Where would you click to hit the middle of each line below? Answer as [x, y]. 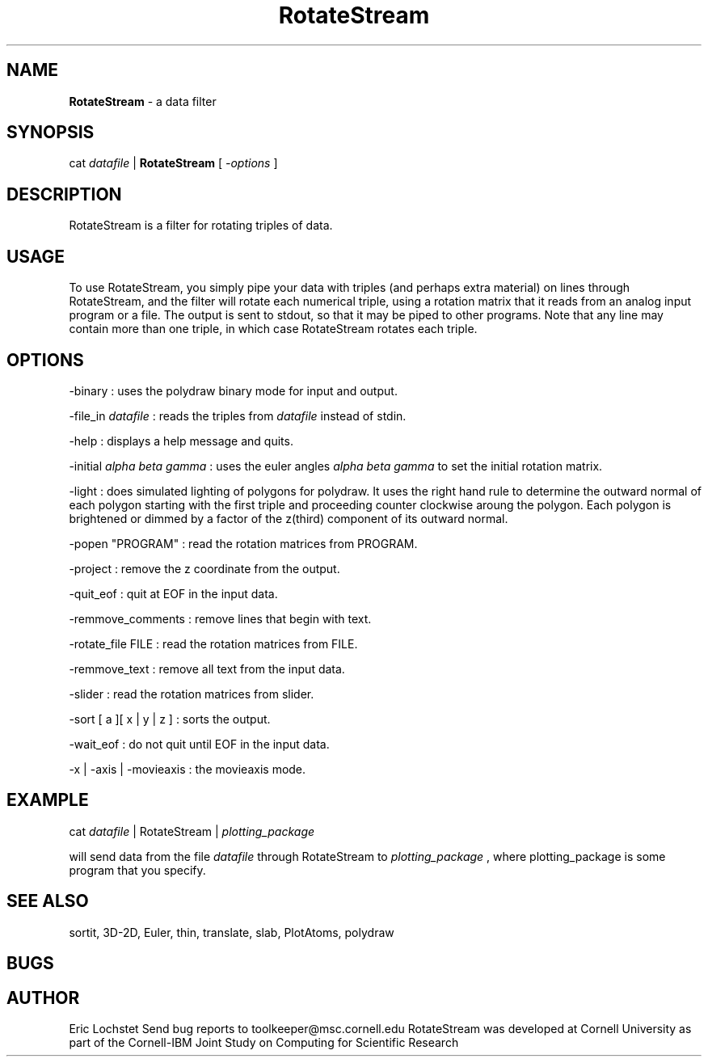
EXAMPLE [48, 800]
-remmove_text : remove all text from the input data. [207, 669]
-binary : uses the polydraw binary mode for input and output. [233, 390]
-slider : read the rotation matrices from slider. [192, 694]
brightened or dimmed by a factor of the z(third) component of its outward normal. [289, 518]
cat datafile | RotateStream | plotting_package [192, 831]
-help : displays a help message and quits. [181, 441]
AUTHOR [43, 998]
